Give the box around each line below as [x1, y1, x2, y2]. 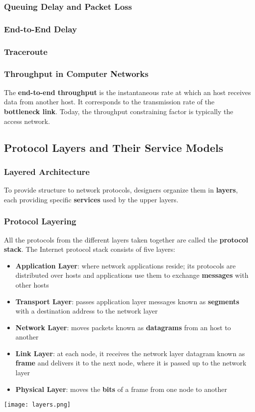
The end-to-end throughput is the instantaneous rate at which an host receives [4, 87, 251, 97]
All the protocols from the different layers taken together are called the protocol [4, 234, 248, 244]
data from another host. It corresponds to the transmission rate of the [4, 97, 215, 107]
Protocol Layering [4, 215, 76, 227]
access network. [4, 116, 50, 126]
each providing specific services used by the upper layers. [4, 194, 178, 204]
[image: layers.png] [4, 401, 71, 409]
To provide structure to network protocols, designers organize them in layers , [4, 185, 238, 195]
